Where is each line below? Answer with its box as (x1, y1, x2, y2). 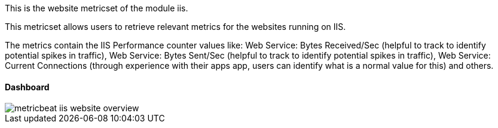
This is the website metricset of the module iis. (5, 3, 188, 13)
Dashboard (5, 81, 50, 92)
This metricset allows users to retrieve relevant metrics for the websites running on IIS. (5, 22, 346, 32)
